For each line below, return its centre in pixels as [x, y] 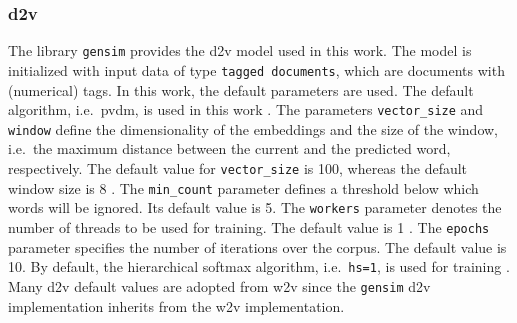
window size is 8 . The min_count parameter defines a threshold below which [243, 187]
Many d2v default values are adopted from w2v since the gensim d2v [219, 285]
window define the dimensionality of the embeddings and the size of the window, [253, 128]
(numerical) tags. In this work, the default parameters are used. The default [241, 89]
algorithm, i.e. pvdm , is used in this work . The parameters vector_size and [246, 109]
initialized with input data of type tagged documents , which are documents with [256, 69]
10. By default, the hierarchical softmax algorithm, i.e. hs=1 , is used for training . [259, 266]
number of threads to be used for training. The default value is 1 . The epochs [249, 227]
